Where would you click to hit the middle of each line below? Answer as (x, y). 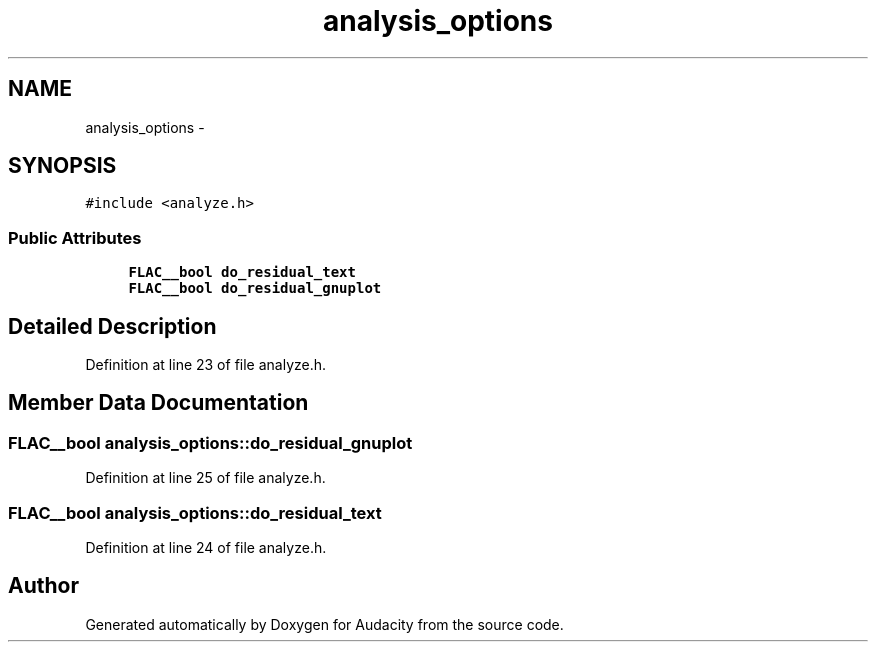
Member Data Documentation (158, 403)
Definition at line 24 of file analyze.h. (206, 547)
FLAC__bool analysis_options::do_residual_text (195, 512)
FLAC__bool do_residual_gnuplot (255, 288)
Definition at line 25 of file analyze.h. (205, 478)
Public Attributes (75, 237)
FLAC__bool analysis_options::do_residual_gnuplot (210, 442)
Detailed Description (112, 326)
